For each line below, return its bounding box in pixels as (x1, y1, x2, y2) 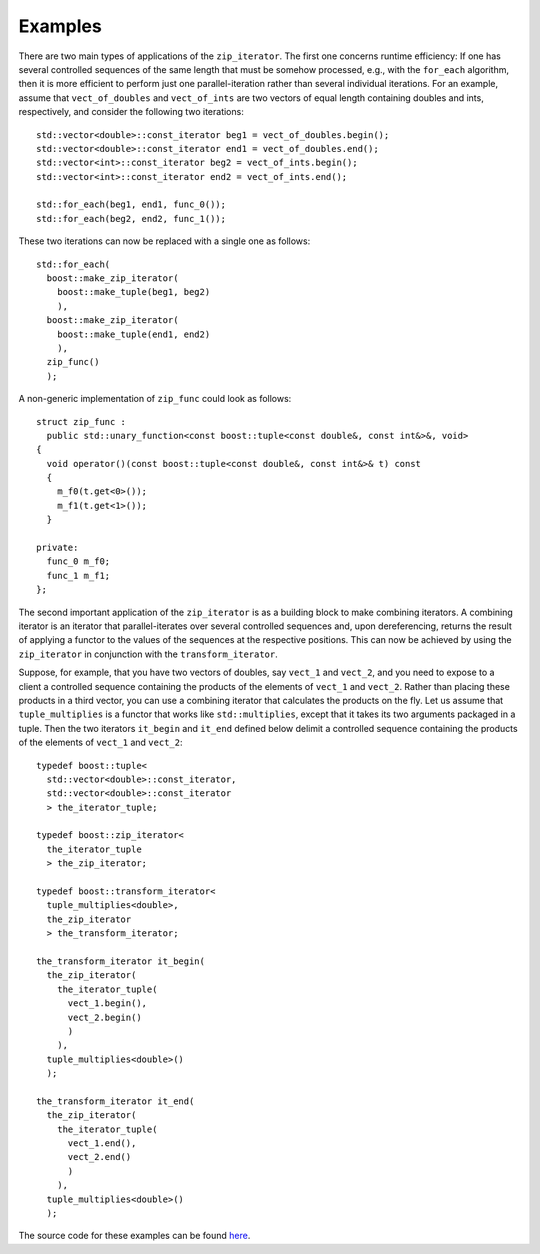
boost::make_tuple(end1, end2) (56, 328, 211, 340)
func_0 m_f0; (46, 556, 111, 567)
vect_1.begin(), (67, 998, 148, 1009)
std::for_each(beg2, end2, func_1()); (36, 213, 227, 224)
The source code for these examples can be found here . (18, 1230, 251, 1242)
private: (36, 542, 79, 554)
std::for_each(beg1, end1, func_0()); (36, 199, 227, 210)
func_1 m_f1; (46, 570, 111, 581)
